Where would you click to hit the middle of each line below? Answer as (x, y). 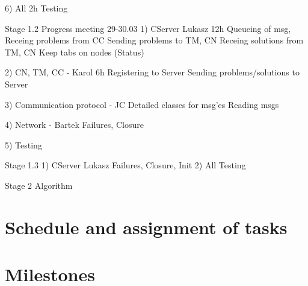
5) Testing (23, 145)
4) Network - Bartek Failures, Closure (74, 125)
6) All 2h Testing (36, 8)
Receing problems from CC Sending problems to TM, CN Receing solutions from (154, 40)
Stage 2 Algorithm (39, 185)
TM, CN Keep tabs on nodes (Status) (75, 52)
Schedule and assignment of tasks (146, 227)
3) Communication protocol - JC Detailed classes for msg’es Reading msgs (142, 104)
